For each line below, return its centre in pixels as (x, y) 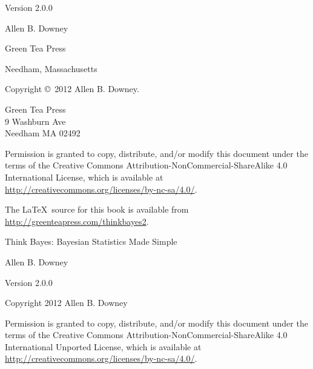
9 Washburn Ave (35, 121)
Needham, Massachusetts (51, 68)
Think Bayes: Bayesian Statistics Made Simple (91, 241)
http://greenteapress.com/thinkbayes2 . (77, 221)
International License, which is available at (84, 177)
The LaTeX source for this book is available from (97, 209)
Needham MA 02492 (43, 133)
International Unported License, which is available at (103, 346)
